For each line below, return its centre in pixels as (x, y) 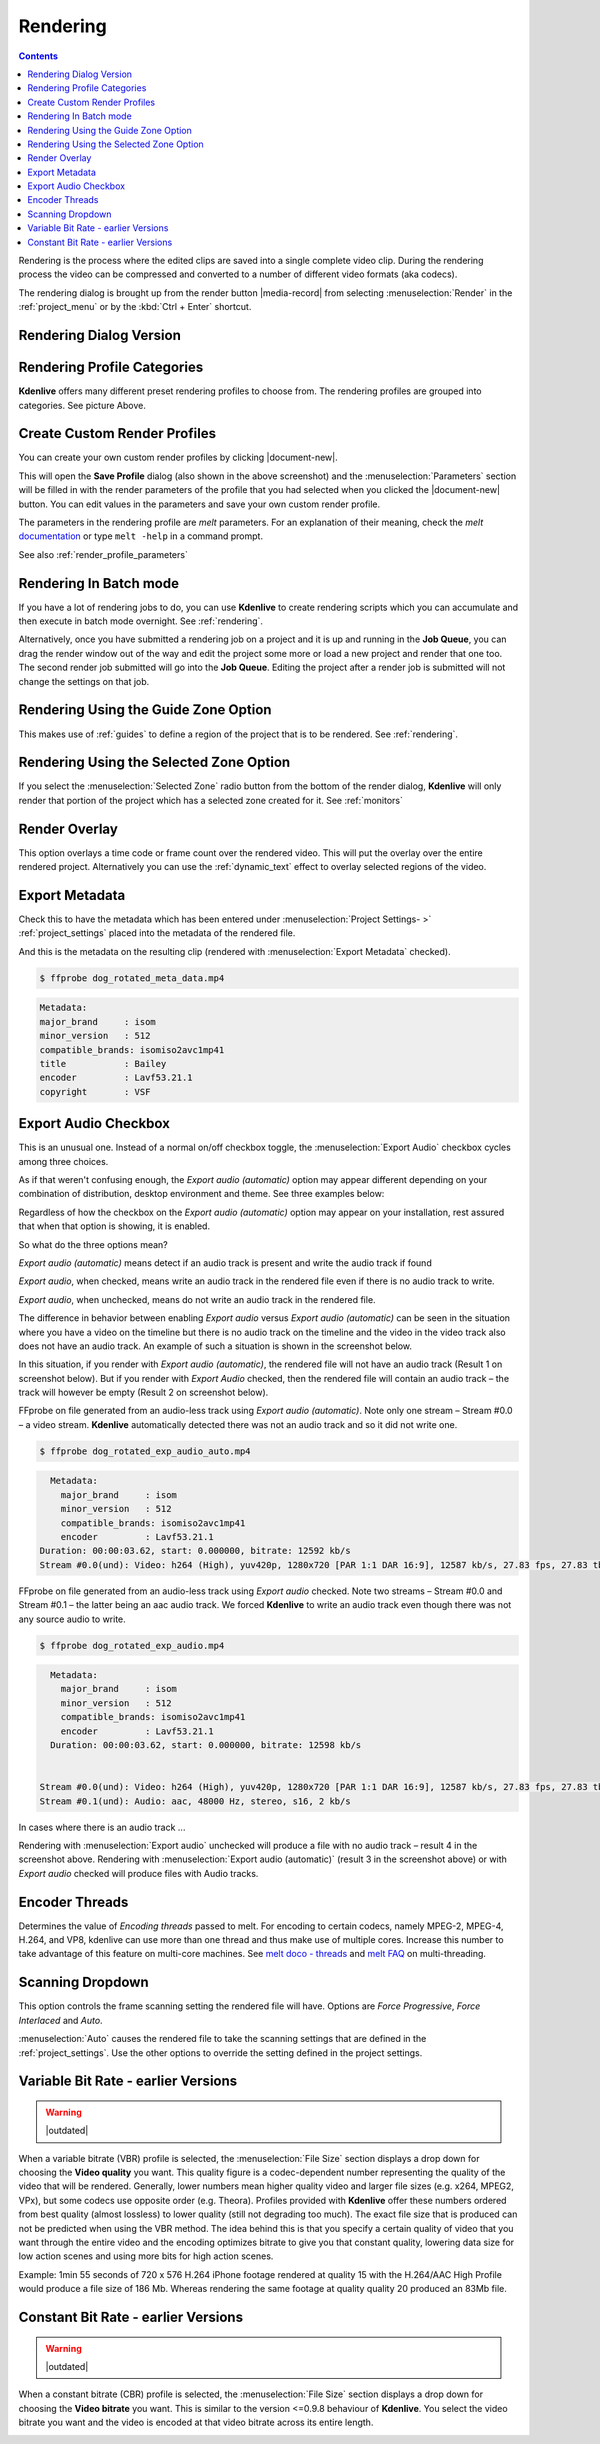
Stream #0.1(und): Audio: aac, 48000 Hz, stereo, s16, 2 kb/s (195, 1801)
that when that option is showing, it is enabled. (114, 1226)
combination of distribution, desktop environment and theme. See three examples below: (201, 1194)
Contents (38, 56)
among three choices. (63, 1161)
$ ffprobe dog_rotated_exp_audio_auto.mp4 (145, 1451)
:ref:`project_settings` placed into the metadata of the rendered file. (157, 933)
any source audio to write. (72, 1619)
